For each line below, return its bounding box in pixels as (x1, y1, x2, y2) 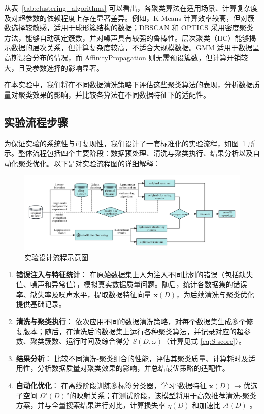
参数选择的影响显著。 (32, 62, 104, 73)
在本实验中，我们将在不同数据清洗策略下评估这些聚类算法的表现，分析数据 (4, 79, 253, 90)
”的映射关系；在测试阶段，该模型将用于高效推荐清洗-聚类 (65, 390, 256, 400)
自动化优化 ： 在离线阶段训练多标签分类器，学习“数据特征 (16, 379, 207, 390)
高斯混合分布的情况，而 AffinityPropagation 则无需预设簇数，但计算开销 (4, 52, 241, 62)
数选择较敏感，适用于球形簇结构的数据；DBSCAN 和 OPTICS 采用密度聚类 (4, 22, 253, 33)
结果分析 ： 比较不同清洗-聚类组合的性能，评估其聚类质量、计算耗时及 (16, 353, 249, 363)
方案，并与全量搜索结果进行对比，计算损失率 (16, 400, 166, 410)
